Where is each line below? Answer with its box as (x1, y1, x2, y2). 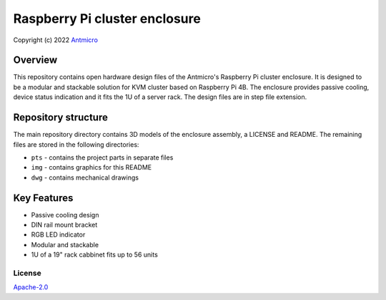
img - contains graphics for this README (31, 163, 152, 172)
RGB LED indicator (31, 230, 86, 239)
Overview (13, 54, 58, 66)
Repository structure (13, 111, 109, 124)
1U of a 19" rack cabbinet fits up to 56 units (31, 250, 159, 259)
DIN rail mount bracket (31, 221, 98, 229)
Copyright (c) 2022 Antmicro (13, 36, 98, 44)
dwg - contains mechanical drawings (31, 173, 139, 182)
